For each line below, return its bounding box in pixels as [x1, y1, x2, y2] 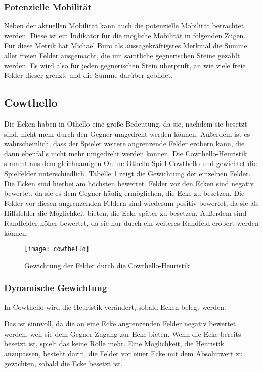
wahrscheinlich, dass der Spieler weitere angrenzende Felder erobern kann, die [4, 138, 245, 149]
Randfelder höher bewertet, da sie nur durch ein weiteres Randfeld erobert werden [4, 217, 259, 228]
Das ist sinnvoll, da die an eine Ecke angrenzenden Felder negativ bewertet [4, 318, 236, 329]
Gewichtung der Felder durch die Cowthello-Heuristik [24, 260, 190, 270]
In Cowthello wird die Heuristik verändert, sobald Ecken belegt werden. [4, 301, 226, 312]
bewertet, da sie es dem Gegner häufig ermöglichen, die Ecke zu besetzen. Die [4, 188, 245, 198]
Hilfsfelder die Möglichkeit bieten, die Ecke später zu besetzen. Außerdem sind [4, 208, 247, 218]
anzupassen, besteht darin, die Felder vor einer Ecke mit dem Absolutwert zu [4, 348, 243, 358]
